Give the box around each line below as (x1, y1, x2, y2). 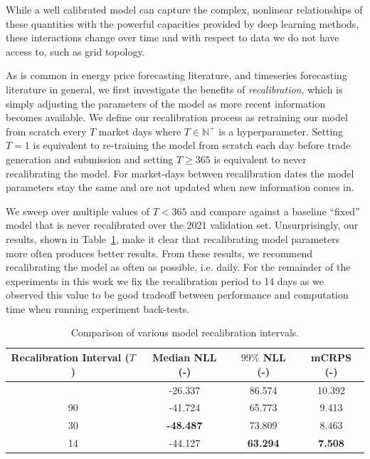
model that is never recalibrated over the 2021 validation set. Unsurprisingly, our (6, 217, 359, 232)
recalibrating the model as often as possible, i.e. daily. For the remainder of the (6, 259, 351, 274)
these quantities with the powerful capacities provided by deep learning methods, (6, 16, 359, 31)
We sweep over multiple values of (6, 203, 149, 218)
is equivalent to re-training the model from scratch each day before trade (33, 138, 351, 153)
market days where (98, 123, 181, 138)
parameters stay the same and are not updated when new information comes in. (6, 180, 354, 195)
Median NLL (152, 350, 217, 365)
